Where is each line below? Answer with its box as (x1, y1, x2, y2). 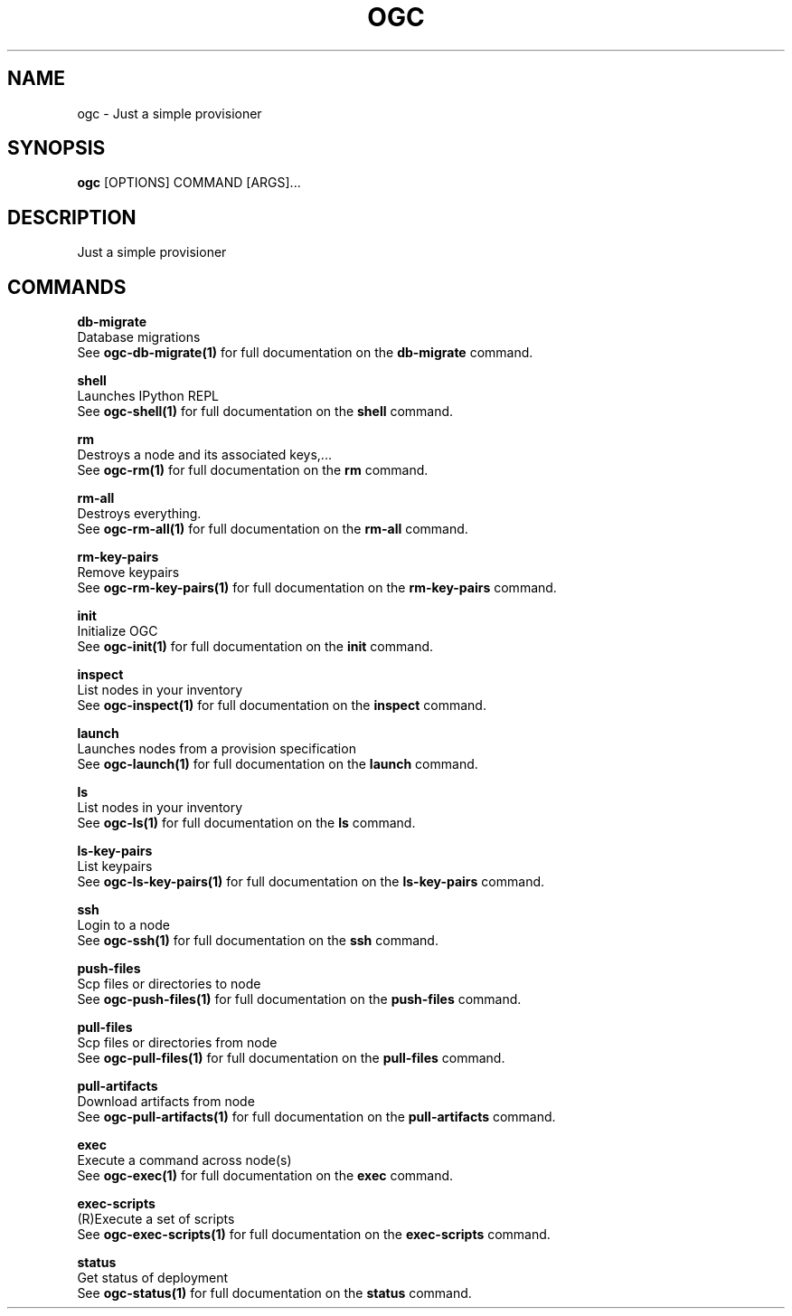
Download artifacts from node (77, 1094, 255, 1110)
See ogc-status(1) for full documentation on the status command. (77, 1285, 472, 1302)
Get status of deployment (77, 1270, 229, 1286)
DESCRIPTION (7, 205, 137, 229)
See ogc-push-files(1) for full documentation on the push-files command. (77, 991, 522, 1008)
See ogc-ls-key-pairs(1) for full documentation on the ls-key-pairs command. (77, 874, 545, 890)
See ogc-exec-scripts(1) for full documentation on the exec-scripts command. (77, 1226, 551, 1243)
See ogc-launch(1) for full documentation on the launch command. (77, 756, 478, 772)
